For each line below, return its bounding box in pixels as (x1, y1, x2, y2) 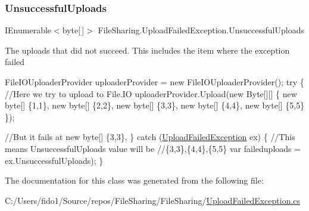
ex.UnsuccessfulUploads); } (5, 154, 104, 166)
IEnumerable (5, 24, 52, 36)
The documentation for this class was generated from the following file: (5, 174, 264, 187)
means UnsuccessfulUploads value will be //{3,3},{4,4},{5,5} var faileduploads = (5, 142, 301, 154)
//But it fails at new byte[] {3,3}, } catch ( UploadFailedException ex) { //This (5, 131, 295, 143)
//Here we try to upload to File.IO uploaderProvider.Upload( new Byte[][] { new (5, 87, 297, 100)
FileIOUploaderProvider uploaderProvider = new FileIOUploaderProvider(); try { (5, 76, 304, 88)
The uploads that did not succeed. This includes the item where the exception (5, 44, 290, 56)
